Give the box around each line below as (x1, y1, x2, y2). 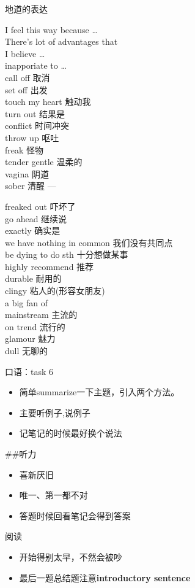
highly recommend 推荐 (5, 260, 94, 273)
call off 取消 (5, 71, 50, 83)
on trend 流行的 (5, 320, 65, 333)
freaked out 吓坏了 (5, 199, 76, 212)
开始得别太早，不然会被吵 (19, 550, 122, 563)
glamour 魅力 (5, 332, 56, 345)
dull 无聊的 (5, 344, 48, 357)
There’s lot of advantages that (5, 35, 118, 48)
